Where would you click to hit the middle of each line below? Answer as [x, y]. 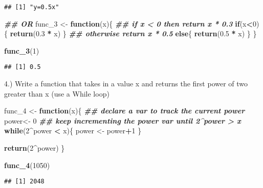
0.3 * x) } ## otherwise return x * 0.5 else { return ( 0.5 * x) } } [146, 33]
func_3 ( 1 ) [22, 50]
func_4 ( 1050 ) [27, 165]
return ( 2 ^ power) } [35, 148]
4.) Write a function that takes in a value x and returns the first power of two [126, 84]
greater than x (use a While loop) [57, 93]
